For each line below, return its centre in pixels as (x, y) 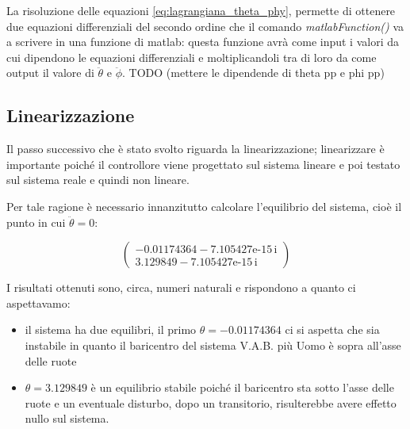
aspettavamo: (38, 303)
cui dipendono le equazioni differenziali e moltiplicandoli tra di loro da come (192, 57)
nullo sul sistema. (67, 418)
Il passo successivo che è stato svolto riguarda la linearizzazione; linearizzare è (195, 149)
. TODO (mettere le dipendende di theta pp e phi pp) (253, 73)
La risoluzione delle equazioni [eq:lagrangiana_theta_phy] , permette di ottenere (201, 10)
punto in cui (36, 222)
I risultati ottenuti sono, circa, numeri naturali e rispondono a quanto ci (181, 287)
